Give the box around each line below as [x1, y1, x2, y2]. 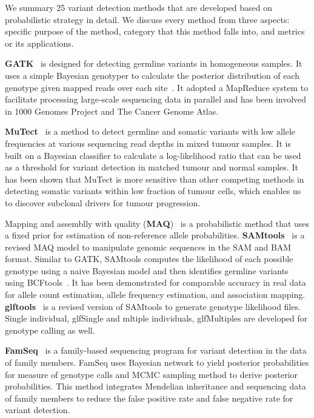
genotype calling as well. [5, 323, 95, 336]
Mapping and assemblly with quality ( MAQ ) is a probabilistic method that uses [5, 217, 310, 229]
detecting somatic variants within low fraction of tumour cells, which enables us [5, 184, 301, 197]
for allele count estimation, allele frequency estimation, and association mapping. [5, 288, 306, 301]
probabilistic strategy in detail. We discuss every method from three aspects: [5, 13, 290, 25]
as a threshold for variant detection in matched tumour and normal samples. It [5, 161, 298, 174]
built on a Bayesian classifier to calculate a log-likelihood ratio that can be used [5, 149, 301, 161]
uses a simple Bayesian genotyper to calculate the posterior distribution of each [5, 69, 300, 81]
